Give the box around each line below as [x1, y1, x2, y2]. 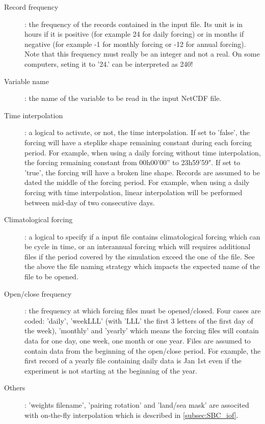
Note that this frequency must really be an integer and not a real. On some [24, 48, 260, 59]
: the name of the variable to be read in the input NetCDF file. [24, 93, 222, 103]
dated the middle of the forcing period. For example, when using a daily [24, 177, 250, 188]
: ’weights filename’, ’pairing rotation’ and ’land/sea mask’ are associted [24, 400, 249, 410]
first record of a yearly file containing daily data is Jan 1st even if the [24, 355, 242, 366]
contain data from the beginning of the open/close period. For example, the [24, 345, 261, 356]
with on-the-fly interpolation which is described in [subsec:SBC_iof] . [24, 409, 238, 420]
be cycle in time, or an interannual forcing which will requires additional [24, 241, 251, 252]
